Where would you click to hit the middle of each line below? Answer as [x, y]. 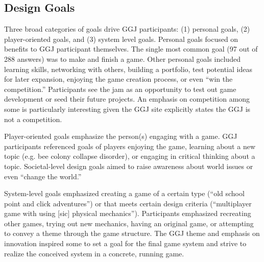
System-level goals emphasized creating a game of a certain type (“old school [124, 193]
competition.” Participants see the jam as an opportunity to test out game [120, 89]
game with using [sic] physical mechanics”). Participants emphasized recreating [128, 213]
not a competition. [33, 119]
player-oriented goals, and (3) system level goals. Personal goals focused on [121, 39]
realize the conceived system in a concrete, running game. [94, 253]
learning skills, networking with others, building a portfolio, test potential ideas [128, 69]
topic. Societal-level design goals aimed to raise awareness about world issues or [129, 166]
